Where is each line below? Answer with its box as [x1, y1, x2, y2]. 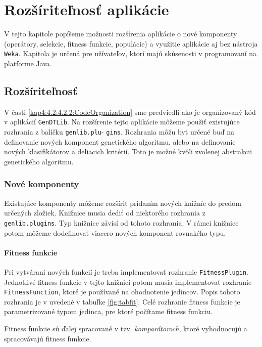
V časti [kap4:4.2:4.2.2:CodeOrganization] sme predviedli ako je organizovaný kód [4, 106, 256, 117]
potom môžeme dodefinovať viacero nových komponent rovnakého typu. [4, 227, 226, 238]
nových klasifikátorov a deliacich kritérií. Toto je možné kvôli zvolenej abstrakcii [4, 146, 252, 157]
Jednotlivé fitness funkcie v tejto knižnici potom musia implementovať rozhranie [4, 276, 252, 287]
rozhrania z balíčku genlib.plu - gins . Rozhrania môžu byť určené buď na [4, 126, 235, 137]
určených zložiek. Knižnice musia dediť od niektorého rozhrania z [4, 207, 205, 218]
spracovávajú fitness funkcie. [4, 333, 91, 343]
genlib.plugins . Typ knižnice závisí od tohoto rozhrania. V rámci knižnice [4, 217, 239, 228]
